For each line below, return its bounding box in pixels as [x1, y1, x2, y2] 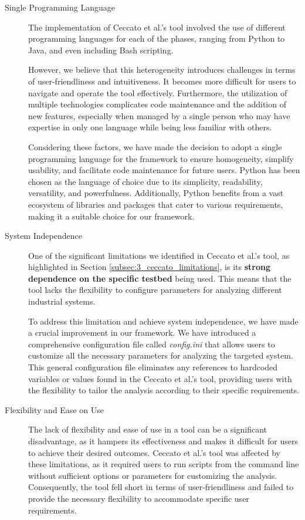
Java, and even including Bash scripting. [28, 43, 174, 56]
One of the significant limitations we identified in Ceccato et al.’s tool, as [28, 249, 290, 261]
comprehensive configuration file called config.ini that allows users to [28, 337, 275, 350]
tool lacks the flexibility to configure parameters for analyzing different [28, 283, 282, 296]
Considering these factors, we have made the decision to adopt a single [28, 140, 282, 153]
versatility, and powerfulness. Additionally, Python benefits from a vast [28, 187, 284, 199]
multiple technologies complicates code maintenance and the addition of [28, 98, 286, 110]
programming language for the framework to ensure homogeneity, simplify [28, 152, 294, 164]
